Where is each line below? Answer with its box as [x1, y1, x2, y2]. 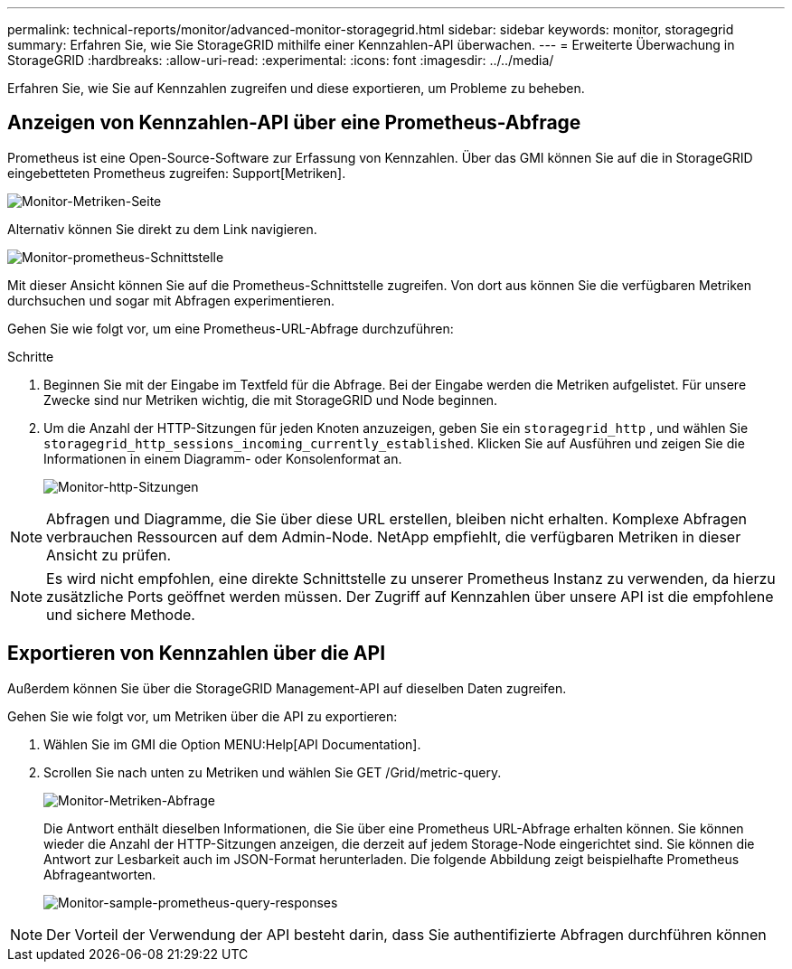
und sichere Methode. [46, 605, 195, 624]
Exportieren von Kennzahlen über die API [7, 642, 386, 665]
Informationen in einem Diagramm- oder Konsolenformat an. [43, 450, 402, 466]
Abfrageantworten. [43, 866, 156, 882]
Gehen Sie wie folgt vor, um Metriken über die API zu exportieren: [7, 708, 398, 724]
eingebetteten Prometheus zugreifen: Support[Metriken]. [7, 165, 346, 181]
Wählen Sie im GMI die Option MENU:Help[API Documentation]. [43, 736, 421, 752]
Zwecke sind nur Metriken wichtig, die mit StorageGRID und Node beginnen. [43, 391, 498, 408]
